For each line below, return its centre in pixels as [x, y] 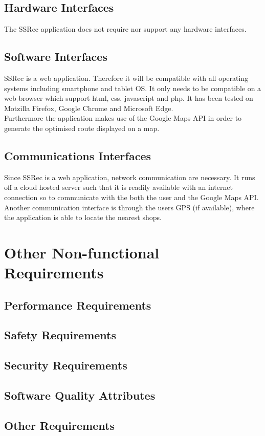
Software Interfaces [56, 57]
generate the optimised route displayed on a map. [82, 128]
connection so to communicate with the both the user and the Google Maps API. [131, 197]
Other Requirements [59, 425]
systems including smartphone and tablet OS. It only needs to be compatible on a [133, 88]
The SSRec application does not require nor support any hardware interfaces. [125, 29]
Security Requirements [66, 365]
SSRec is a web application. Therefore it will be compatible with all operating [126, 78]
